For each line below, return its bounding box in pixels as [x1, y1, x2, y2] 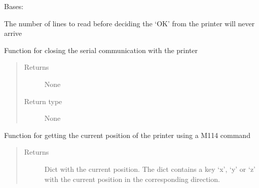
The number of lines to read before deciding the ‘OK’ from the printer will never [4, 18, 255, 28]
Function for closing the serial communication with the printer [4, 44, 198, 55]
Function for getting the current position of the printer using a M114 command [4, 129, 250, 140]
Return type [24, 96, 62, 106]
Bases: [4, 1, 24, 11]
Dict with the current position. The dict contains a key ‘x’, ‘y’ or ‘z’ [44, 163, 255, 174]
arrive [4, 28, 22, 38]
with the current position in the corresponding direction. [44, 173, 220, 184]
